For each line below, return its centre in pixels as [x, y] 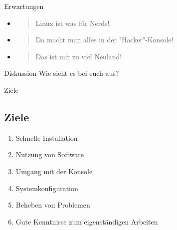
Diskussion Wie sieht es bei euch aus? [62, 73]
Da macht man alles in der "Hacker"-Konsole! [104, 40]
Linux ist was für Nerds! [73, 23]
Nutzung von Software [50, 154]
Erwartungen [24, 6]
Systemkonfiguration [47, 188]
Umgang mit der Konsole [54, 171]
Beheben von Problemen [53, 205]
